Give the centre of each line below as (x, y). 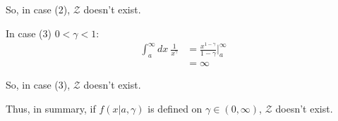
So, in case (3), (38, 85)
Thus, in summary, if (51, 108)
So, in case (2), (38, 9)
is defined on (175, 108)
